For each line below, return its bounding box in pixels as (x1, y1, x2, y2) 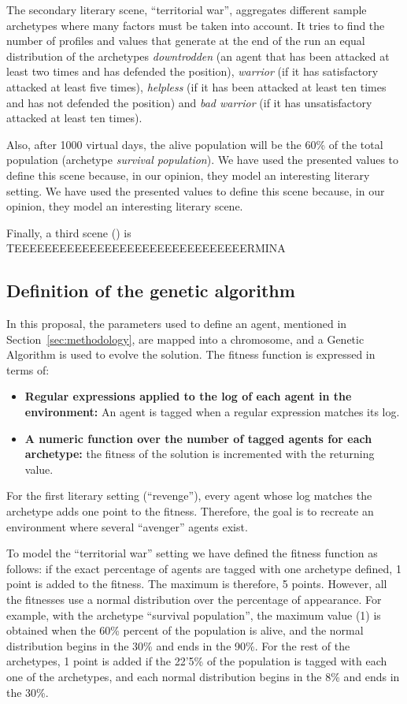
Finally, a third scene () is (6, 224, 131, 240)
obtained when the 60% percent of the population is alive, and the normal (6, 622, 364, 639)
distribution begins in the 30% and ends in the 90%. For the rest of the (6, 637, 350, 654)
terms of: (6, 361, 50, 378)
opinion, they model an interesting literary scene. (6, 198, 243, 214)
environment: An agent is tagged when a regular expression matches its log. (24, 404, 400, 420)
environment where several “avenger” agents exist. (6, 518, 248, 535)
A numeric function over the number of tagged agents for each (24, 430, 372, 446)
